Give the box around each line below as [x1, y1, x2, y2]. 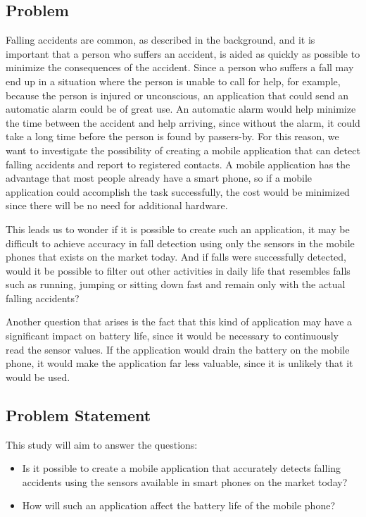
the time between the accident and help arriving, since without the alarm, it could [6, 115, 360, 130]
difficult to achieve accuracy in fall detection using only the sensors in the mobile [6, 235, 355, 250]
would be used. [6, 369, 70, 384]
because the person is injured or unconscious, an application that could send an [6, 87, 349, 102]
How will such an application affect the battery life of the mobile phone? [22, 498, 336, 513]
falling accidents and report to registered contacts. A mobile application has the [6, 156, 351, 171]
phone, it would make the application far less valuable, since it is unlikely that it [6, 356, 353, 370]
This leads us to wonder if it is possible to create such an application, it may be [6, 221, 350, 236]
